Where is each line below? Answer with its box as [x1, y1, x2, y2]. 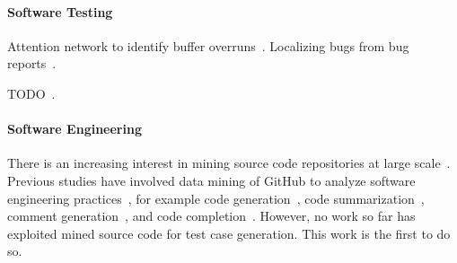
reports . [7, 54, 57, 73]
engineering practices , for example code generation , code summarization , [7, 188, 425, 207]
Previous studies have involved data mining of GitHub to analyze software [7, 171, 416, 189]
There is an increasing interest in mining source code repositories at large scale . [7, 153, 451, 172]
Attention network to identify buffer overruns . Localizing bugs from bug [7, 36, 409, 55]
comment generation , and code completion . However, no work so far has [7, 206, 416, 225]
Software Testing [7, 2, 113, 21]
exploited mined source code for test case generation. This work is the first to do [7, 224, 451, 242]
